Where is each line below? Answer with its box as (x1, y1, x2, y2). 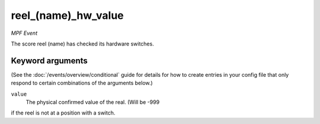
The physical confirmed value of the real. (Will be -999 (25, 99, 160, 106)
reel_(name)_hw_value (11, 9, 124, 22)
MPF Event (11, 30, 38, 37)
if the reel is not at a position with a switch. (11, 109, 116, 116)
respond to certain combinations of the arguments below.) (11, 80, 153, 87)
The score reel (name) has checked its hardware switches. (11, 40, 154, 47)
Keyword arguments (11, 56, 88, 66)
